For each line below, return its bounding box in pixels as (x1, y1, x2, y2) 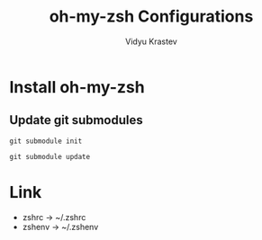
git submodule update (9, 152, 91, 161)
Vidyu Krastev (125, 36, 177, 47)
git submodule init (9, 137, 83, 146)
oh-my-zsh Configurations (49, 6, 254, 27)
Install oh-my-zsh (9, 76, 146, 97)
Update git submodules (9, 112, 144, 128)
